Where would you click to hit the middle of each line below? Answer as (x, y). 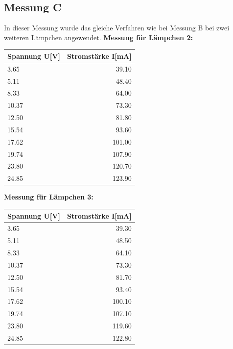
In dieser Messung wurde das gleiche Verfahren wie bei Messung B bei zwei (117, 28)
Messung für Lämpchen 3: (49, 197)
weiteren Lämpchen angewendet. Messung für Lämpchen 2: (98, 37)
